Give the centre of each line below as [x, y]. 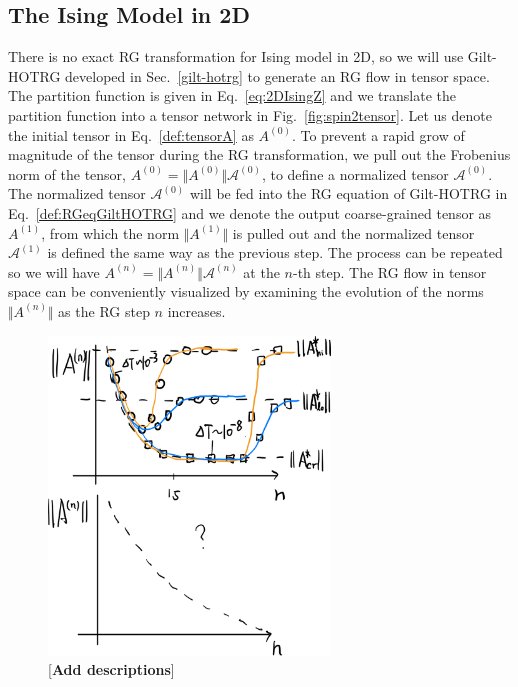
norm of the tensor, [67, 173]
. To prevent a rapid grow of [378, 134]
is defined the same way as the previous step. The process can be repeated [275, 252]
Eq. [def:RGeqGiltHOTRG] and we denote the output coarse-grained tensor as [250, 212]
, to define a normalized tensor [355, 173]
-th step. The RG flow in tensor [390, 271]
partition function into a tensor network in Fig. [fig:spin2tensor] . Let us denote [250, 114]
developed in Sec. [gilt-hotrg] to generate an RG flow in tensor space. [277, 75]
